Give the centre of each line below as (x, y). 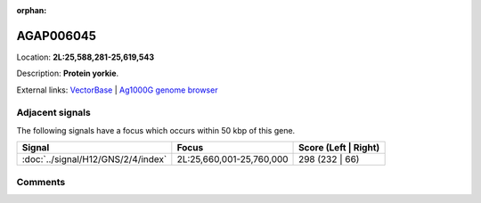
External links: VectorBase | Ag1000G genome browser (117, 90)
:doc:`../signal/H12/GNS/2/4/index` (94, 159)
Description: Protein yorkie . (68, 73)
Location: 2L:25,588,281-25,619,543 (86, 57)
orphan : (32, 10)
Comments (41, 182)
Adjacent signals (53, 113)
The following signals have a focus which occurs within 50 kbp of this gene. (156, 130)
